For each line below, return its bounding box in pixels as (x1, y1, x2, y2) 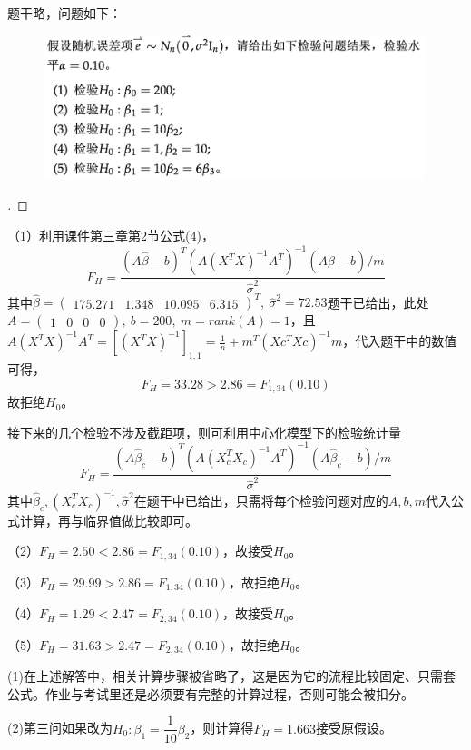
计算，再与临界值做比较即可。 (19, 510, 198, 529)
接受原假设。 (315, 718, 392, 737)
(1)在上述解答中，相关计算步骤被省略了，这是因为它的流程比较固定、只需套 (7, 666, 456, 686)
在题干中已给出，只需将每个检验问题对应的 (133, 490, 388, 509)
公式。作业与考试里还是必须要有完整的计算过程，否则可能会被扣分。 (7, 684, 414, 703)
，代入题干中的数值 (342, 331, 457, 350)
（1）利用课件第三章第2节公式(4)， (7, 226, 214, 245)
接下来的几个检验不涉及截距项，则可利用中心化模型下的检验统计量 (7, 422, 401, 441)
